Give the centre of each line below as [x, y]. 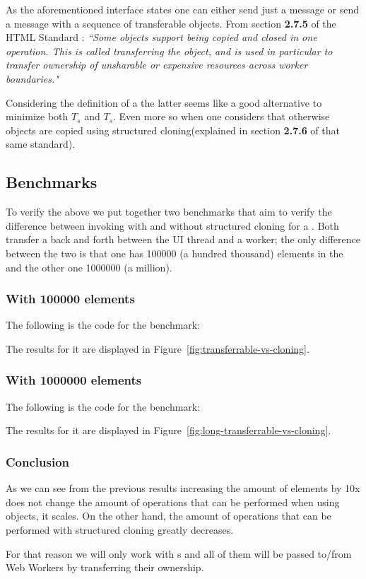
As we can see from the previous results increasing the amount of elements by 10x [183, 488]
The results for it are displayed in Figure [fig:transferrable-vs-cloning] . [158, 348]
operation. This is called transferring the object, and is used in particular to [169, 51]
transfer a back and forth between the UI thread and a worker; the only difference [183, 239]
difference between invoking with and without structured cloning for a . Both [172, 225]
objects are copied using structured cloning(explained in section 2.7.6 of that [173, 130]
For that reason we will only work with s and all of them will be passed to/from [179, 553]
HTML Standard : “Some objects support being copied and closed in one [161, 37]
